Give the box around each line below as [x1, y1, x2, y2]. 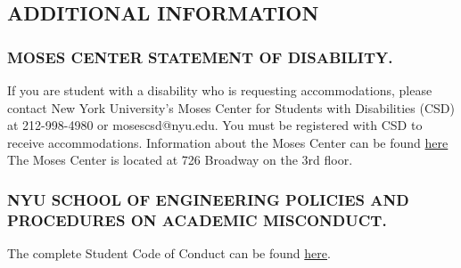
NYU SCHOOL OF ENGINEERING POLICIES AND [7, 188, 409, 210]
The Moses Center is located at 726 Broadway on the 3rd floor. [7, 150, 353, 169]
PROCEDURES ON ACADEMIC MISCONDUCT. [7, 208, 387, 231]
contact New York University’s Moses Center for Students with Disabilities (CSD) [7, 98, 455, 117]
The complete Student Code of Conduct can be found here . [7, 244, 331, 263]
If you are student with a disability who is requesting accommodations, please [7, 81, 432, 99]
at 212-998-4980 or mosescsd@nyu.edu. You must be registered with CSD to [7, 116, 423, 134]
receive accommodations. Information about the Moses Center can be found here [7, 133, 449, 151]
